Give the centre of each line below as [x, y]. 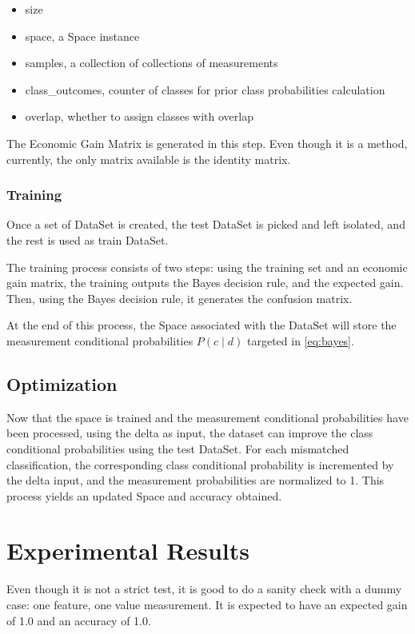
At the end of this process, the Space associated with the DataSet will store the [202, 325]
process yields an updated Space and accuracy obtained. [144, 495]
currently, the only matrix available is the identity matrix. [149, 159]
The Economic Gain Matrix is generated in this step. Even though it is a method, [207, 143]
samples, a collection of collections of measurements [152, 63]
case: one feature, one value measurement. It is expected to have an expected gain [207, 605]
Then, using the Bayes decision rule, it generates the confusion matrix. [180, 298]
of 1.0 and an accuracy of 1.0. [79, 620]
